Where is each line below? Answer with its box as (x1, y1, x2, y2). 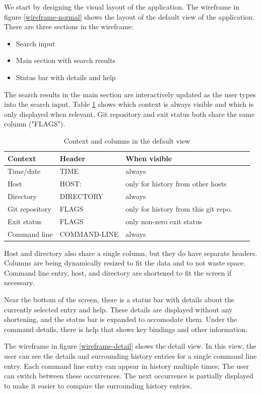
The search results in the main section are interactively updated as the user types (4, 89, 256, 99)
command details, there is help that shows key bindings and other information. (4, 323, 248, 334)
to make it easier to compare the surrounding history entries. (4, 380, 192, 390)
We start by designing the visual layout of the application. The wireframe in (4, 2, 240, 12)
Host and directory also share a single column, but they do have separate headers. (4, 247, 257, 258)
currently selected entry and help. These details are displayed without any (4, 304, 233, 314)
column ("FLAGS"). (4, 118, 66, 129)
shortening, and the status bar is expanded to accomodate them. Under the (4, 314, 237, 324)
